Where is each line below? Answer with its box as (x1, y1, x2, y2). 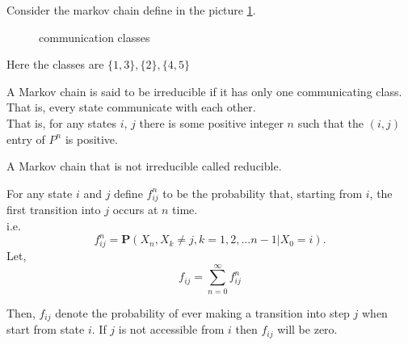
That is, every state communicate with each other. (6, 99, 256, 116)
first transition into (6, 201, 101, 218)
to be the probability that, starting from (162, 184, 363, 201)
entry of (6, 130, 45, 147)
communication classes (39, 28, 150, 45)
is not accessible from (118, 321, 225, 338)
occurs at (112, 201, 158, 218)
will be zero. (277, 321, 338, 338)
